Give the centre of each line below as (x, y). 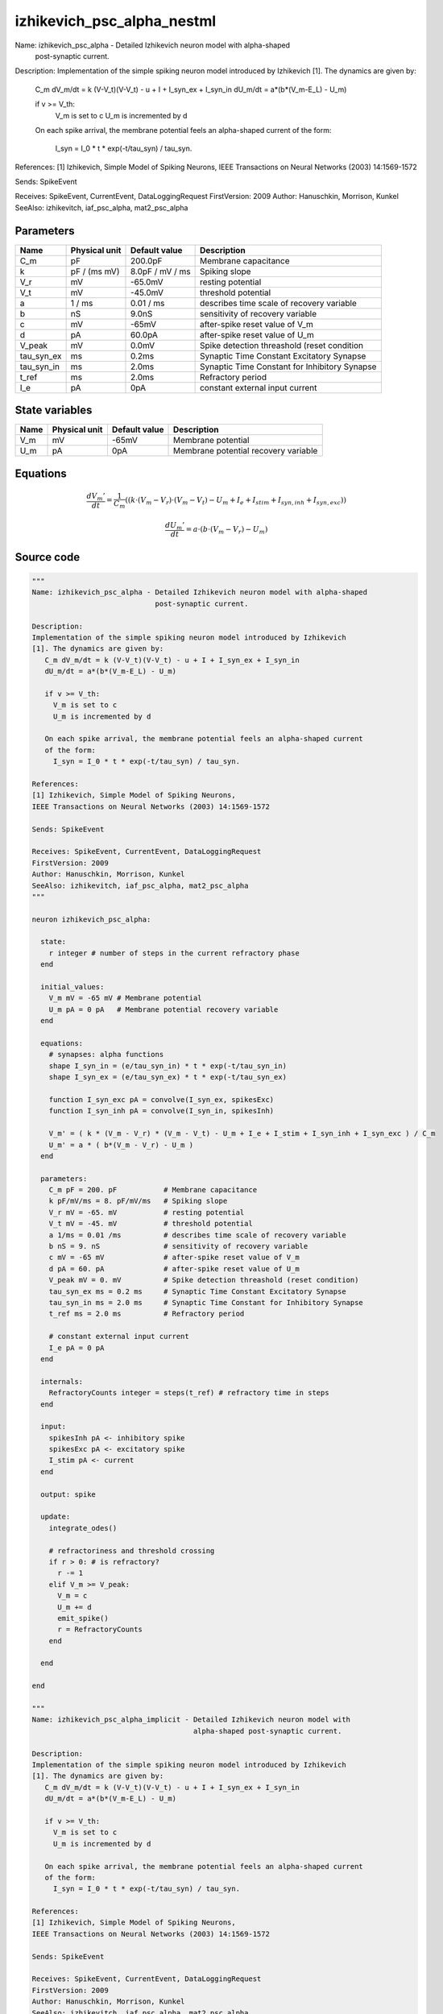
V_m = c (72, 1596)
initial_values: (72, 987)
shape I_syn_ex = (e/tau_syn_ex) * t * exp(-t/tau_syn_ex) (168, 1077)
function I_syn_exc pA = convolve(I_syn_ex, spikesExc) (161, 1099)
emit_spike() (83, 1618)
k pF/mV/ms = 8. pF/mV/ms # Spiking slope (138, 1201)
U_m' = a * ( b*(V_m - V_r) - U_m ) (121, 1145)
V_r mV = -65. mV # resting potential (147, 1212)
